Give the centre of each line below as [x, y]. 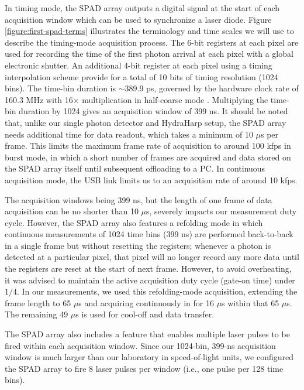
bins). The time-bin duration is [60, 88]
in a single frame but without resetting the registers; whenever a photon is [138, 245]
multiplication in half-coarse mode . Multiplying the [175, 99]
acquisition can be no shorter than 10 [72, 211]
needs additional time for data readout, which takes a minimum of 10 [129, 134]
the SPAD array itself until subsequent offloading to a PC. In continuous [135, 168]
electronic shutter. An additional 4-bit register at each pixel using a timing [139, 65]
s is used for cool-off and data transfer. [145, 314]
